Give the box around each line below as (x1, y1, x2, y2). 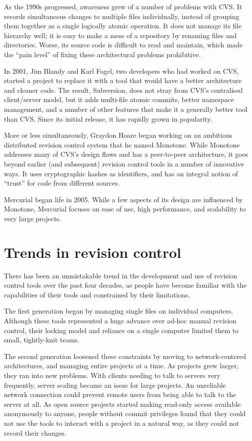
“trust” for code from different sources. (4, 178, 120, 188)
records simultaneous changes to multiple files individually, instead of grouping (4, 11, 239, 21)
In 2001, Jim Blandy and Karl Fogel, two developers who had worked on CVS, (4, 65, 239, 76)
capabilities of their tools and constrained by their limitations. (4, 289, 190, 299)
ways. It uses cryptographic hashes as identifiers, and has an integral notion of (4, 168, 238, 178)
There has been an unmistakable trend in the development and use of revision (4, 270, 237, 280)
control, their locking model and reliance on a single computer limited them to (4, 325, 239, 335)
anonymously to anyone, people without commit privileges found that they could (4, 408, 246, 419)
